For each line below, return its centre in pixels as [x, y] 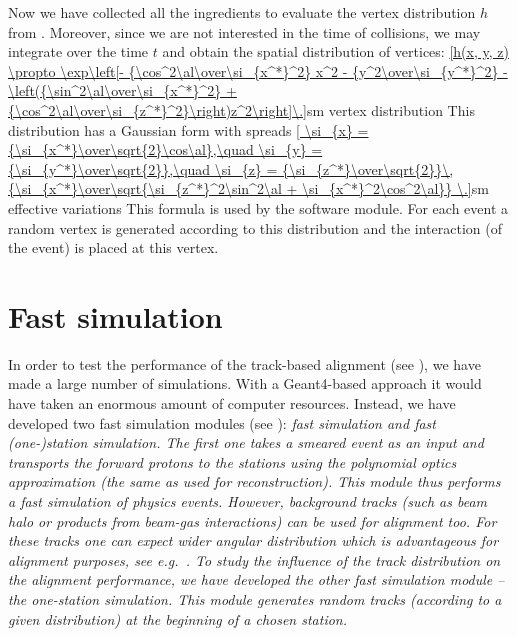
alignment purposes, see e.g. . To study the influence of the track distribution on [254, 559]
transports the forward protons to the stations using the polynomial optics [232, 461]
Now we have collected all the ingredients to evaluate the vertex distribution [242, 12]
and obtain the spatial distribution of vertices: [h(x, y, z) [335, 51]
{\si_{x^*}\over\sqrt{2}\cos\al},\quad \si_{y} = [165, 149]
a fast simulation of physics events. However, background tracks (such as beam [247, 501]
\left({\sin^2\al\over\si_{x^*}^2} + [122, 90]
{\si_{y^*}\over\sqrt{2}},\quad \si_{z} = [143, 168]
